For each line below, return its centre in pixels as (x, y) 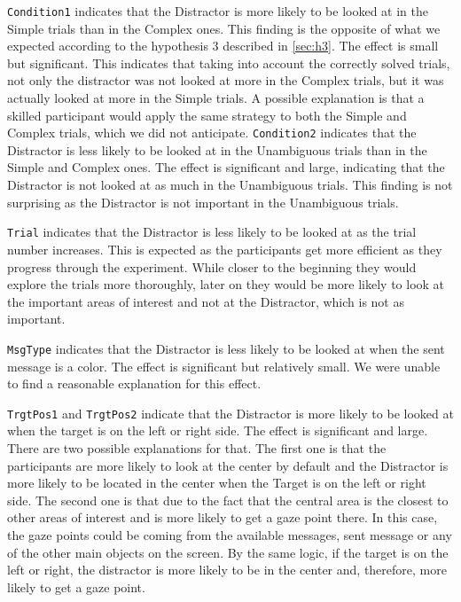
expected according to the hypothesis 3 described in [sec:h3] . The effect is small (223, 46)
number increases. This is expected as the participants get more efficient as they (225, 249)
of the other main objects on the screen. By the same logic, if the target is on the (228, 552)
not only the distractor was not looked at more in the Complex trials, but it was (226, 80)
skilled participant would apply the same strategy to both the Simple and (207, 115)
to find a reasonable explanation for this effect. (134, 383)
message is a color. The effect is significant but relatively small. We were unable (224, 366)
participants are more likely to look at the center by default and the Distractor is (228, 465)
